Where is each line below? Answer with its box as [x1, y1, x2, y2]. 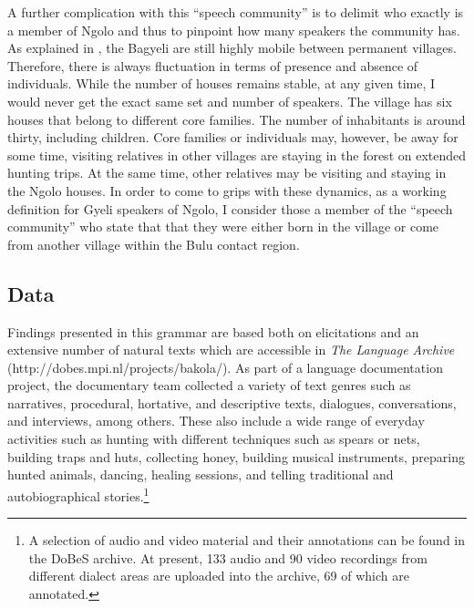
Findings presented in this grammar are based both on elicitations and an [7, 322, 419, 341]
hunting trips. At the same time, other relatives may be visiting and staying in [7, 163, 447, 182]
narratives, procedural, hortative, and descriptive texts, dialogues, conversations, [7, 393, 457, 412]
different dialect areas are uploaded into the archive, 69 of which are [28, 566, 409, 585]
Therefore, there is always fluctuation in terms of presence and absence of [7, 56, 418, 75]
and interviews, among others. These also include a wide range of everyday [7, 411, 425, 430]
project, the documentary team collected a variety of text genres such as [7, 376, 411, 395]
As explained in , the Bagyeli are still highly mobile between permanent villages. [7, 38, 457, 57]
